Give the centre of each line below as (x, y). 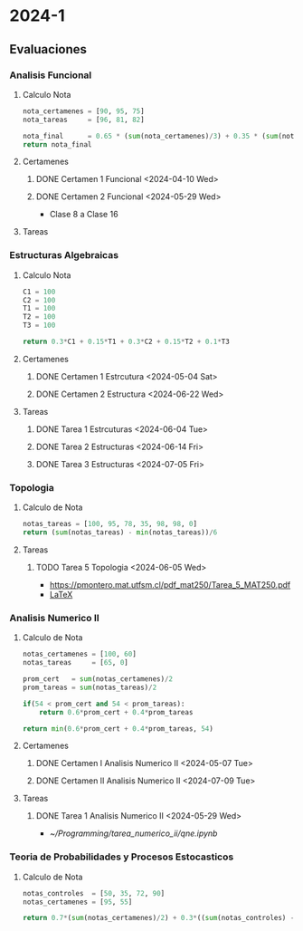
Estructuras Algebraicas (64, 255)
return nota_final (57, 144)
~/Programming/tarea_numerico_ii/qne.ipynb (133, 833)
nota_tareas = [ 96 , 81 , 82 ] (83, 120)
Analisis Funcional (51, 75)
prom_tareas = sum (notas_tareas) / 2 (90, 687)
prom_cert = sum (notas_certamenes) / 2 (98, 679)
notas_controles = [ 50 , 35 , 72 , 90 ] (94, 893)
